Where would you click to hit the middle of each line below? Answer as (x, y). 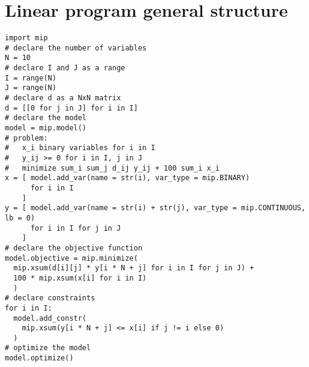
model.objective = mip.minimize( (71, 258)
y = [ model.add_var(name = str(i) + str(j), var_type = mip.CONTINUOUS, (155, 208)
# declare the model (46, 118)
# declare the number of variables (76, 48)
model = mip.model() (46, 128)
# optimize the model (48, 348)
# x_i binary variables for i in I (80, 148)
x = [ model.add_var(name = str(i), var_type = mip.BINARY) (127, 178)
